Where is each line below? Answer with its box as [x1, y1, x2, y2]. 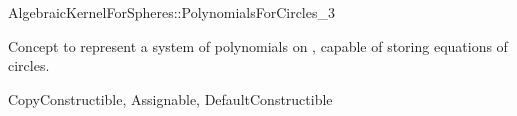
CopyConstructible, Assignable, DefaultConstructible [8, 88, 333, 109]
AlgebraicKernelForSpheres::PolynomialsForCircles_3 [8, 2, 335, 22]
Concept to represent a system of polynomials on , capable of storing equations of [8, 35, 508, 56]
